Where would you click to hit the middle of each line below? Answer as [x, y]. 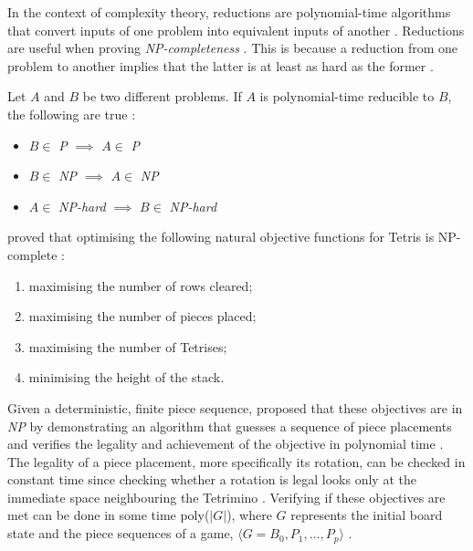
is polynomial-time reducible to [347, 96]
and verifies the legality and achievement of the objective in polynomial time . [226, 444]
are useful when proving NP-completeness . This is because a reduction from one [233, 48]
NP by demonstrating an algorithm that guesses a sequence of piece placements [230, 426]
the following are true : [72, 114]
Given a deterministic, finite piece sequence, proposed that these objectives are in [235, 407]
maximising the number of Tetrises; [128, 346]
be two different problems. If [162, 96]
